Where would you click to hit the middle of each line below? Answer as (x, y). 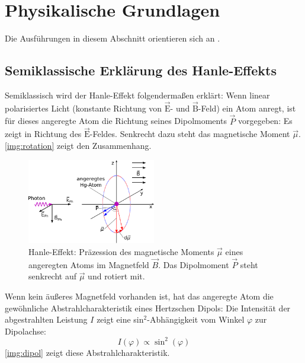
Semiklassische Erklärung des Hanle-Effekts (141, 70)
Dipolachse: (25, 331)
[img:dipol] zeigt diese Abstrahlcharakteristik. (87, 352)
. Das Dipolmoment (194, 264)
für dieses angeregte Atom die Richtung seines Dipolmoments (116, 121)
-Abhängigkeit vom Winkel (196, 319)
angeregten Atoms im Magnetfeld (89, 264)
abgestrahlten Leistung (46, 319)
